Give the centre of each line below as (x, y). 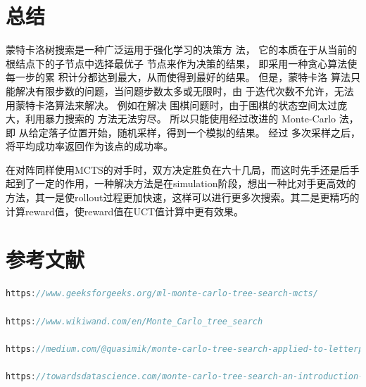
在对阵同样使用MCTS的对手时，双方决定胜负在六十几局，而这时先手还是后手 (183, 169)
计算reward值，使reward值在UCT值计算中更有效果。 (125, 211)
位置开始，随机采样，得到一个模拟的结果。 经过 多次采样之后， (214, 132)
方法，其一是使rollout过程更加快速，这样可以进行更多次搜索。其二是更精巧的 (183, 197)
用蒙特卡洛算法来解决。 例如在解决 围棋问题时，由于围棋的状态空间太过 (172, 104)
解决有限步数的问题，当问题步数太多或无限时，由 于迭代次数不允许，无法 (184, 90)
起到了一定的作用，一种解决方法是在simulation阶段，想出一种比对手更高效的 (181, 183)
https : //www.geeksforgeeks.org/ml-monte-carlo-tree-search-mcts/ (162, 294)
